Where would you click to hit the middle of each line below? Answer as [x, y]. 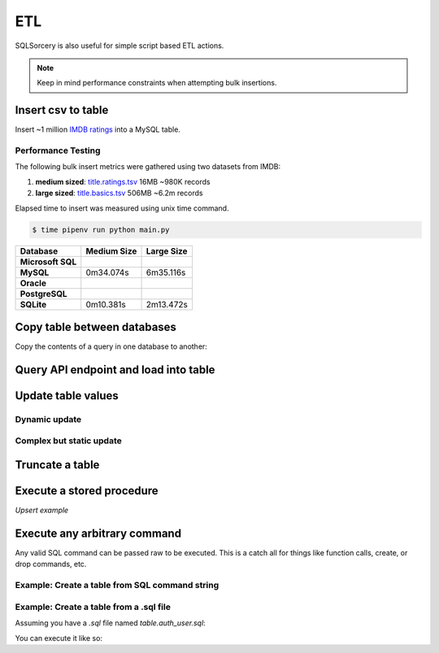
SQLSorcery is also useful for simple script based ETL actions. [120, 46]
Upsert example [42, 510]
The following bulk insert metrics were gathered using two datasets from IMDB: [148, 167]
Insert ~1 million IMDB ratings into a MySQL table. [98, 129]
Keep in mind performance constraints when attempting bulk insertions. [157, 83]
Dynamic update [48, 419]
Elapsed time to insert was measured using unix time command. [122, 208]
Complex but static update [68, 441]
